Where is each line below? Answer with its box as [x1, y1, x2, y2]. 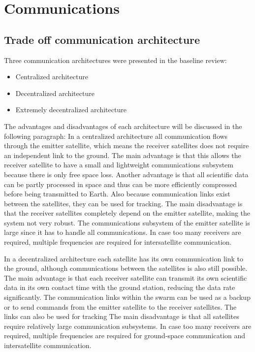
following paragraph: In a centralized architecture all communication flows [4, 130, 228, 141]
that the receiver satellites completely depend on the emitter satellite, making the [4, 208, 251, 218]
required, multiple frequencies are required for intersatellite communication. [4, 237, 232, 247]
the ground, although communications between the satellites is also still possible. [4, 263, 248, 273]
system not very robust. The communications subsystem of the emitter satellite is [4, 217, 250, 227]
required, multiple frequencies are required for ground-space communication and [4, 330, 246, 341]
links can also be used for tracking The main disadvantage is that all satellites [4, 311, 239, 321]
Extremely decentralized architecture [15, 104, 127, 115]
